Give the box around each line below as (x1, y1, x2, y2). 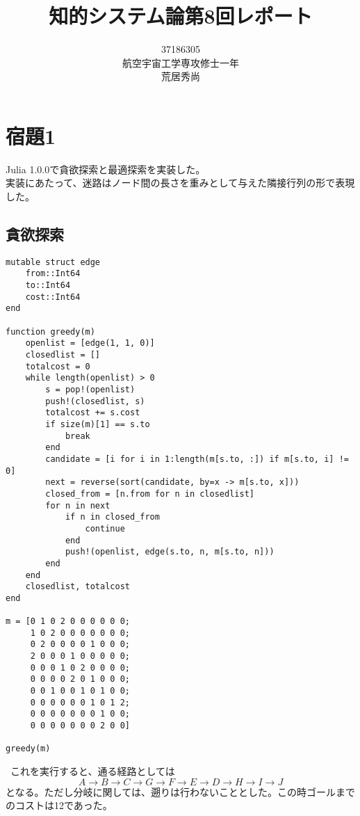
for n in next (45, 500, 111, 511)
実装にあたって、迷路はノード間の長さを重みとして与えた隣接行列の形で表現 (6, 175, 355, 190)
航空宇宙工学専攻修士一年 (122, 55, 239, 70)
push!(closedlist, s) (45, 396, 145, 406)
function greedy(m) (6, 326, 95, 337)
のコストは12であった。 (6, 798, 113, 813)
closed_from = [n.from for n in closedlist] (45, 488, 254, 499)
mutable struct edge (6, 257, 101, 267)
